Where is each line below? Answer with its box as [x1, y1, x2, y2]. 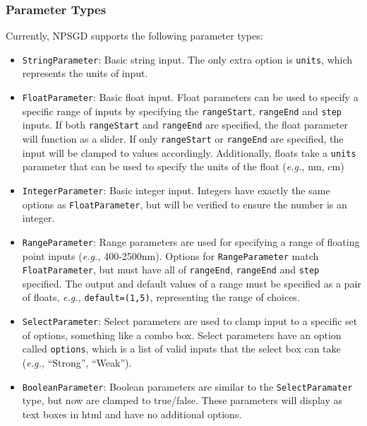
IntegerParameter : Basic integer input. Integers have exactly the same [22, 182, 330, 197]
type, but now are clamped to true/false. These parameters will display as [22, 393, 342, 408]
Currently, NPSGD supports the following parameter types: [6, 28, 263, 43]
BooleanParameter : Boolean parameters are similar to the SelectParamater [22, 379, 353, 394]
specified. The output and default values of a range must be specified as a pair [22, 276, 361, 290]
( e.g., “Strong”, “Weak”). [22, 355, 132, 369]
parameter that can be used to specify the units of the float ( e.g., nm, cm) [22, 159, 344, 174]
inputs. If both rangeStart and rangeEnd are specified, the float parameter [22, 117, 349, 132]
